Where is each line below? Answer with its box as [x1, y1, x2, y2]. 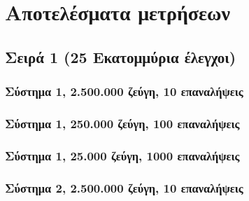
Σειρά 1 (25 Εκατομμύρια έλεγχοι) [5, 46, 236, 67]
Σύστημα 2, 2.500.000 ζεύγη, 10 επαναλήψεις [5, 179, 243, 196]
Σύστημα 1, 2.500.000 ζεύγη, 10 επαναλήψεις [5, 83, 243, 100]
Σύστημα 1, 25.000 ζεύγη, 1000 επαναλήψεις [5, 146, 240, 164]
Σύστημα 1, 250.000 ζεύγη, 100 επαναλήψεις [5, 114, 240, 132]
